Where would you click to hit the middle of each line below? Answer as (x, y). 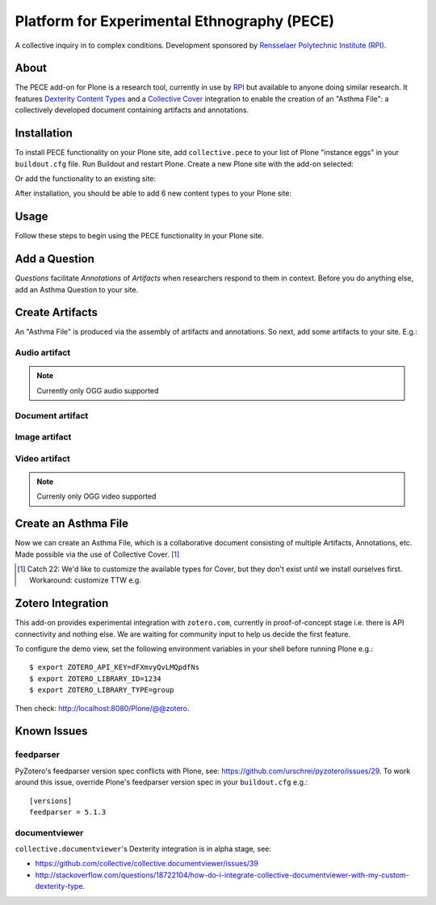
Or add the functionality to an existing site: (86, 179)
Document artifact (52, 415)
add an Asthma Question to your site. (77, 289)
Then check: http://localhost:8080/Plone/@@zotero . (102, 708)
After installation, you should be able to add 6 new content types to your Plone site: (153, 193)
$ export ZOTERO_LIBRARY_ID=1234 (95, 678)
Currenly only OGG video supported (96, 496)
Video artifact (42, 458)
